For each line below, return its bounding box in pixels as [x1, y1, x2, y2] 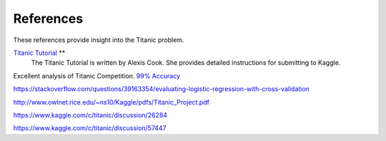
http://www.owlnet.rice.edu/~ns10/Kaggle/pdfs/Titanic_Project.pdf [13, 98, 210, 106]
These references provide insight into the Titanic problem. [13, 36, 184, 44]
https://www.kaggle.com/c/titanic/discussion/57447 [13, 124, 167, 132]
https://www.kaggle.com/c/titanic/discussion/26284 [13, 110, 168, 119]
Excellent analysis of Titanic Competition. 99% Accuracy [13, 71, 181, 80]
